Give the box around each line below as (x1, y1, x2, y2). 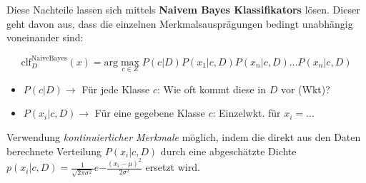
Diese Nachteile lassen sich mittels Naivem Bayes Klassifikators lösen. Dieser (6, 2, 360, 16)
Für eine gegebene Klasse (94, 105, 205, 120)
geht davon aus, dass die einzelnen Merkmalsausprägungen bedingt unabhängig (6, 16, 353, 31)
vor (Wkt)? (280, 81, 330, 96)
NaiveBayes (31, 54, 67, 62)
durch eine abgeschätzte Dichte (160, 143, 297, 158)
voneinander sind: (6, 30, 84, 45)
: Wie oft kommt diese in (157, 81, 267, 96)
